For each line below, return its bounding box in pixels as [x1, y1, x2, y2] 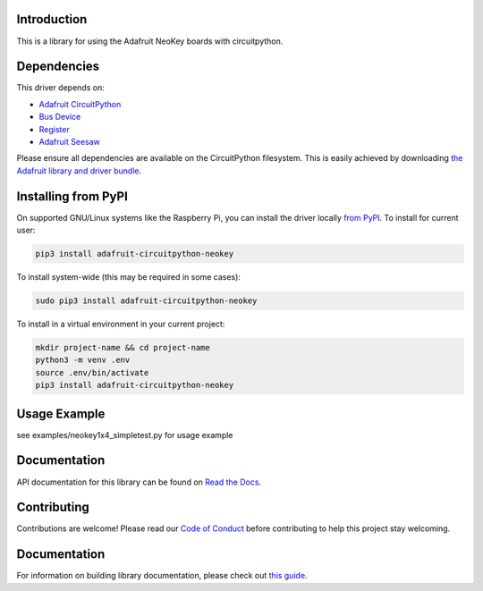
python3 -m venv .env [35, 355, 131, 366]
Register [38, 123, 71, 134]
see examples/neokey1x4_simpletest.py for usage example [16, 429, 233, 440]
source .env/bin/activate [35, 367, 149, 377]
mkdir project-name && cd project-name [35, 342, 210, 352]
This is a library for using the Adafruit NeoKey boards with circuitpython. [16, 36, 284, 46]
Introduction [16, 12, 88, 27]
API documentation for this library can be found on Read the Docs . [16, 477, 262, 487]
